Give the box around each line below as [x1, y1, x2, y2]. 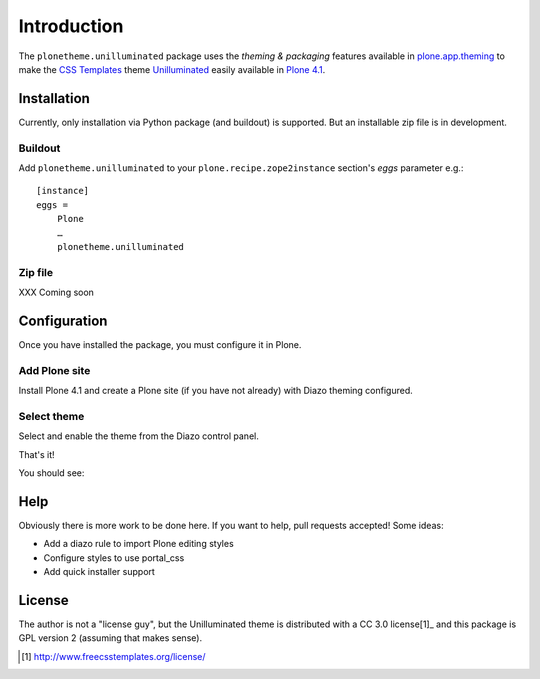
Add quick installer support [43, 566, 155, 578]
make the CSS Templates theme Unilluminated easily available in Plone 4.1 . [18, 63, 326, 75]
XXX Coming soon [18, 286, 95, 299]
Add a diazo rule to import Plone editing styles [43, 538, 234, 550]
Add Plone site [18, 363, 91, 377]
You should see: [18, 467, 85, 479]
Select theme [18, 409, 85, 423]
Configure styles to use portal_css [43, 551, 185, 564]
